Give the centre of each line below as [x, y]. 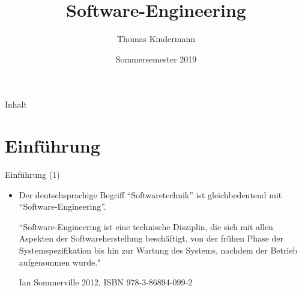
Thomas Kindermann [156, 39]
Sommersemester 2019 [156, 59]
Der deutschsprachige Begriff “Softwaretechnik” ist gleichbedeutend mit [150, 194]
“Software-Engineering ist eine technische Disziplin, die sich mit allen [146, 226]
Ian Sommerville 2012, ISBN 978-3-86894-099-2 [106, 282]
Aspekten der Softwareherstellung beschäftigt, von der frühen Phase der [151, 238]
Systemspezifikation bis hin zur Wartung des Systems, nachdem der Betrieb [158, 250]
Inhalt [16, 104]
